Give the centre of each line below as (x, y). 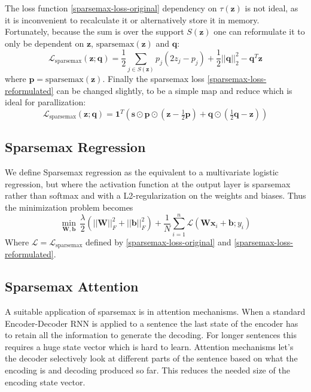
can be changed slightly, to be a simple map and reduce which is (174, 90)
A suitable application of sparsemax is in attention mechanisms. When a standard (155, 311)
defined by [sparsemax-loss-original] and (158, 241)
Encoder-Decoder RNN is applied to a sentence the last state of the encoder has (152, 323)
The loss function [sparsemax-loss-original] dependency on (111, 8)
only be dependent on (45, 43)
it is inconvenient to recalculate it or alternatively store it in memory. (132, 19)
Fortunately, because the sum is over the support (94, 31)
